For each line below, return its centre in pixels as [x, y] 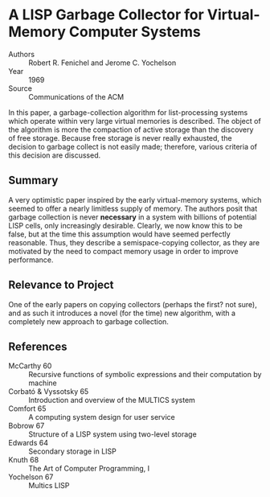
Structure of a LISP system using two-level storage [112, 434]
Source [20, 88]
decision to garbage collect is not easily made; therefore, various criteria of [133, 146]
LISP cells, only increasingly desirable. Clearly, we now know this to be [125, 225]
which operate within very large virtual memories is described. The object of [135, 121]
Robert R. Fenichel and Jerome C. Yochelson [102, 63]
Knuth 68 [24, 460]
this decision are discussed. [55, 155]
